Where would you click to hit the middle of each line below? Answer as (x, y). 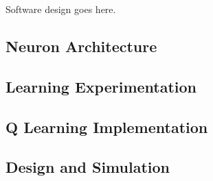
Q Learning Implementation (107, 126)
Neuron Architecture (81, 46)
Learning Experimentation (101, 86)
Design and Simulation (88, 167)
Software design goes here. (61, 9)
